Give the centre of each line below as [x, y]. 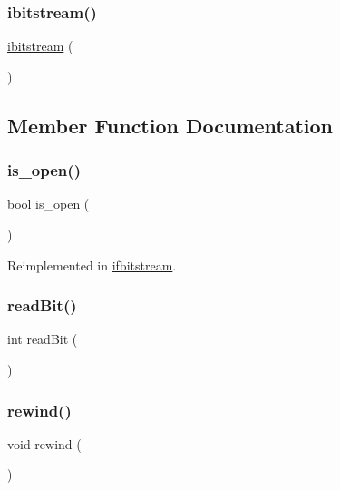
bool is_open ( [49, 204]
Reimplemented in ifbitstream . [92, 265]
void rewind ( [44, 443]
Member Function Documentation [170, 125]
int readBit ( [43, 339]
